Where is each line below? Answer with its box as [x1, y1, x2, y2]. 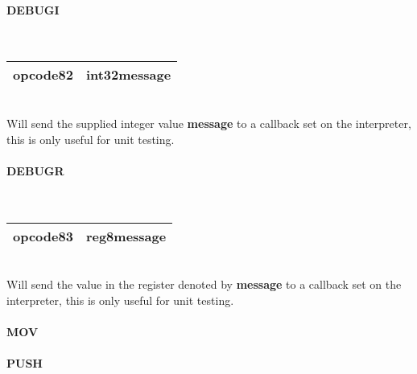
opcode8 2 [13, 65, 73, 84]
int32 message [85, 65, 171, 84]
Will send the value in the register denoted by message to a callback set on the [6, 276, 402, 293]
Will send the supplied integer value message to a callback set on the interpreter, [6, 114, 411, 131]
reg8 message [85, 226, 167, 245]
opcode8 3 [13, 226, 73, 245]
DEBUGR [6, 162, 64, 179]
